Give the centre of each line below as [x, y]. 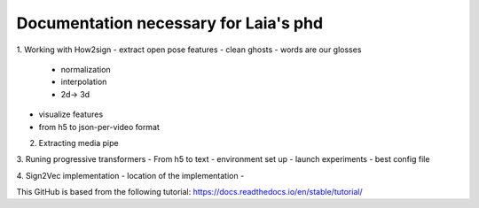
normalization [86, 69]
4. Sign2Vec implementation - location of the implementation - [130, 175]
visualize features [71, 114]
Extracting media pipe [79, 143]
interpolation [84, 82]
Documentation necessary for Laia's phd [170, 23]
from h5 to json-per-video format [99, 127]
